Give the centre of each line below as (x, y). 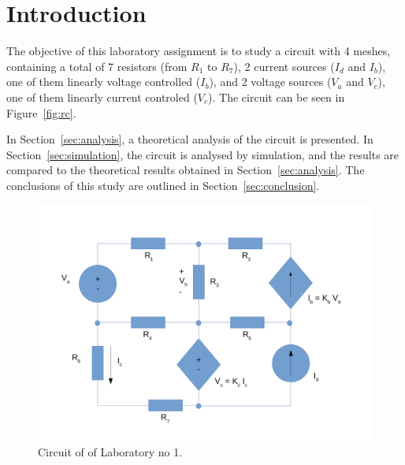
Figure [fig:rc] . (41, 112)
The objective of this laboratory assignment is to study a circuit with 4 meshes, (199, 51)
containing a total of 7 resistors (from (97, 66)
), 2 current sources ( (284, 66)
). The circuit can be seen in (277, 97)
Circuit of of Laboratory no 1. (110, 451)
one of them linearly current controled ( (102, 97)
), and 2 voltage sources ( (270, 82)
